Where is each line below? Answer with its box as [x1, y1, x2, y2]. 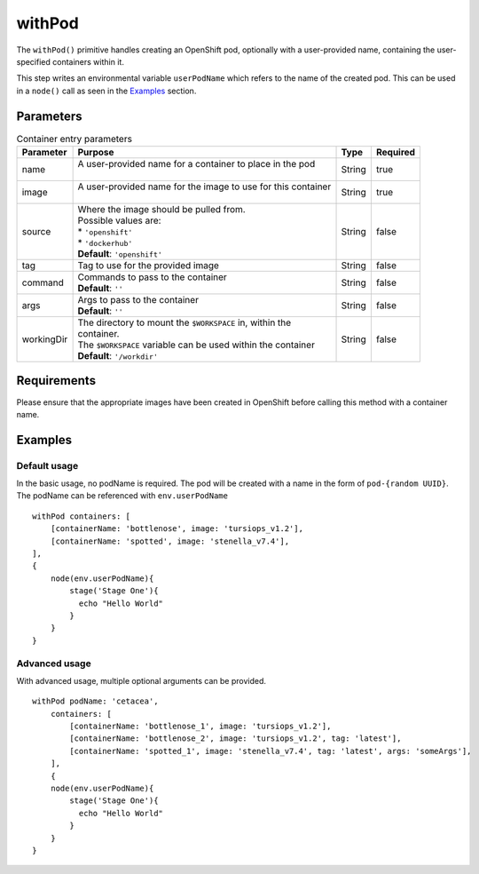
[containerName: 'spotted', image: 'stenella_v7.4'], [50, 536, 290, 546]
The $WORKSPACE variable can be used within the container [77, 338, 315, 351]
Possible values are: [77, 214, 161, 226]
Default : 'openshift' [77, 248, 163, 259]
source [21, 226, 51, 237]
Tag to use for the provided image [77, 259, 219, 271]
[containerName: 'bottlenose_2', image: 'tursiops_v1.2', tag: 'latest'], [69, 734, 402, 743]
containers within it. [51, 56, 124, 67]
